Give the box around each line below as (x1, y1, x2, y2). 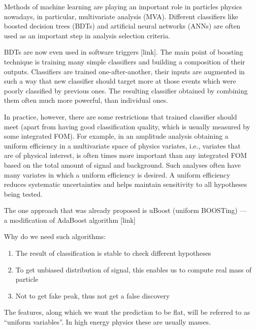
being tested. (4, 188, 43, 199)
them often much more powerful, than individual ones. (4, 95, 168, 105)
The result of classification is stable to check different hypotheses (15, 248, 211, 258)
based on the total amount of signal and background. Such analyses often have (4, 159, 241, 170)
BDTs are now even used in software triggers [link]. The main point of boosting (4, 47, 243, 57)
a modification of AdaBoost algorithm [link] (4, 214, 136, 225)
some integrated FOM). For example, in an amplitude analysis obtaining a (4, 131, 228, 141)
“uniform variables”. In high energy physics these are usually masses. (4, 317, 211, 327)
